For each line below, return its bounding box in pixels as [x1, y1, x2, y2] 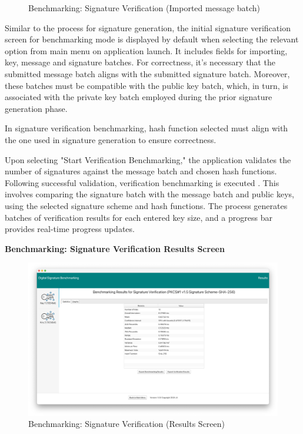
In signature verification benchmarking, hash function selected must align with [5, 122, 288, 134]
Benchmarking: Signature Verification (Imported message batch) [28, 2, 261, 14]
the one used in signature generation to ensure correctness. [5, 133, 217, 145]
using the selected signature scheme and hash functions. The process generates [5, 199, 288, 211]
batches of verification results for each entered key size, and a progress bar [5, 211, 272, 223]
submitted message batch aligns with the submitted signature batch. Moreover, [5, 67, 290, 79]
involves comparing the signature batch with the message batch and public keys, [5, 188, 294, 200]
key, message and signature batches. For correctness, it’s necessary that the [5, 56, 275, 68]
